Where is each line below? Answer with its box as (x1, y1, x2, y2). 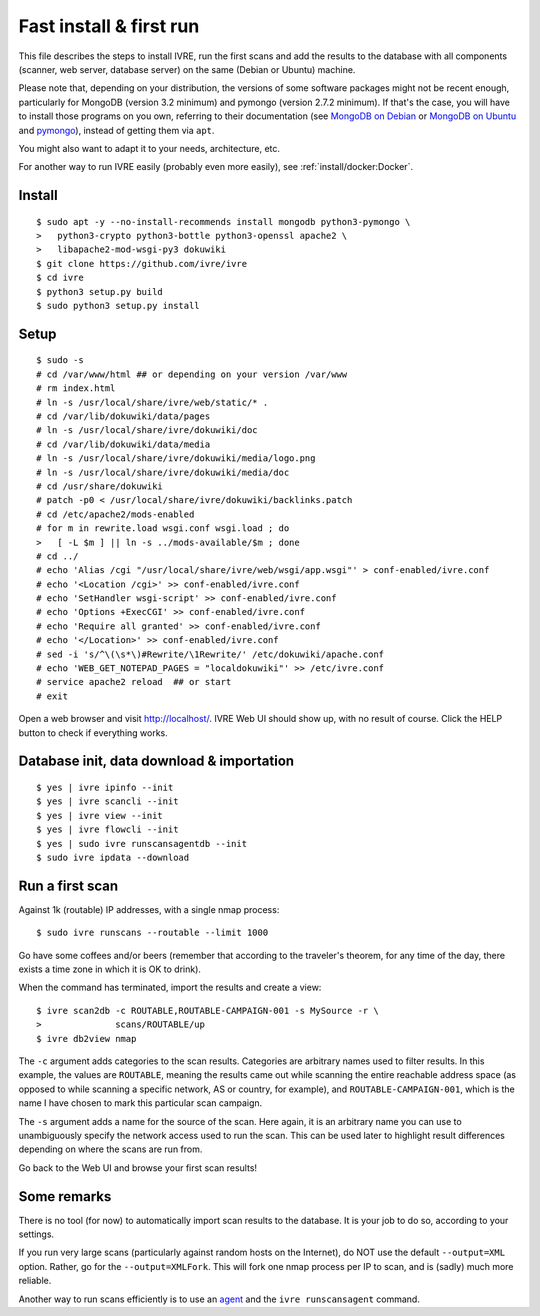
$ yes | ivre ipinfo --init (36, 782, 174, 793)
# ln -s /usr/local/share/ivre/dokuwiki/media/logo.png (36, 453, 316, 464)
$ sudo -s (36, 355, 84, 366)
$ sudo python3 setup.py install (36, 300, 200, 312)
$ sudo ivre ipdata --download (36, 851, 190, 863)
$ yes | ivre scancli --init (36, 796, 179, 807)
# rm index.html (36, 383, 116, 394)
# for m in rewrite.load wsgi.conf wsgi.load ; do (36, 523, 290, 534)
